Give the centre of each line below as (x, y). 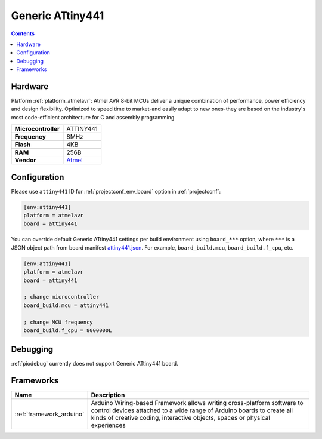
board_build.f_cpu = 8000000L (68, 330)
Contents (23, 33)
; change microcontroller (61, 297)
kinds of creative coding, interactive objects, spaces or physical (181, 418)
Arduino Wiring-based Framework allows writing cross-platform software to (197, 403)
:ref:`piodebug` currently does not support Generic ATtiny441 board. (95, 364)
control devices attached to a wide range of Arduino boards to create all (192, 410)
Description (108, 395)
